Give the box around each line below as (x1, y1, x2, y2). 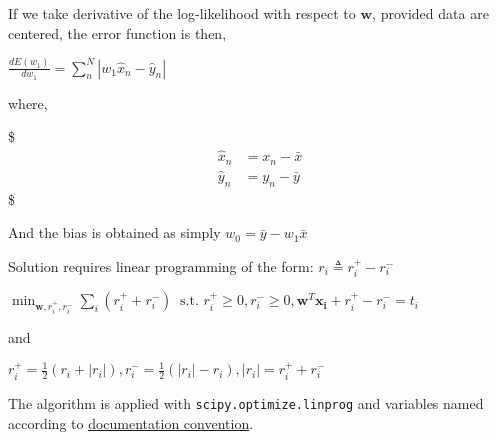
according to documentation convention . (8, 412, 254, 433)
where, (8, 92, 48, 113)
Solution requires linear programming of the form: (8, 255, 314, 276)
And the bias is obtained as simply (8, 222, 221, 243)
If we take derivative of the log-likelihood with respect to (8, 3, 356, 23)
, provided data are (372, 3, 489, 23)
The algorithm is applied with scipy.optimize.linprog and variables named (8, 392, 484, 413)
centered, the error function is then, (8, 22, 227, 43)
